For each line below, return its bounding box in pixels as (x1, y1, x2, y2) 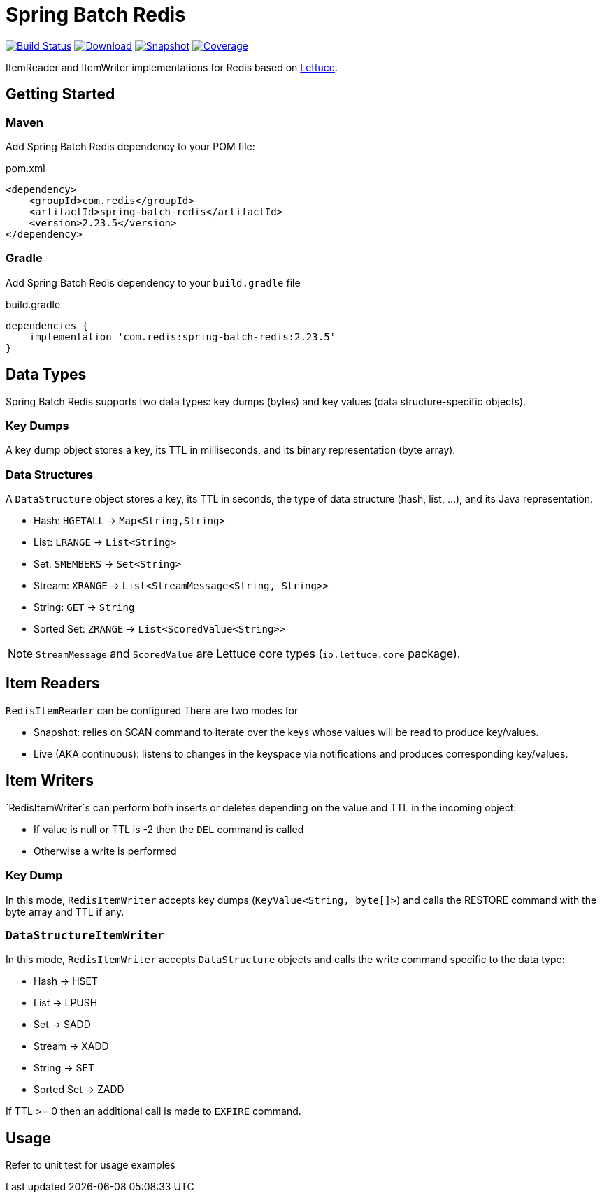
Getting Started (6, 85, 115, 103)
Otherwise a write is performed (34, 844, 177, 857)
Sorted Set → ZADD (34, 1083, 124, 1096)
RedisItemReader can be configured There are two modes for (6, 704, 299, 716)
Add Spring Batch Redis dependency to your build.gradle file (6, 276, 301, 289)
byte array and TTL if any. (6, 905, 124, 918)
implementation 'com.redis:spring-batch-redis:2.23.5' (29, 331, 336, 342)
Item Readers (6, 674, 100, 693)
